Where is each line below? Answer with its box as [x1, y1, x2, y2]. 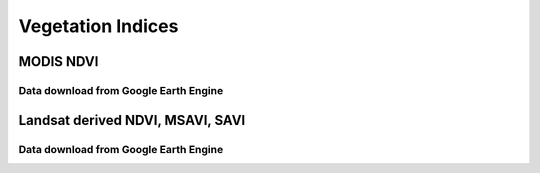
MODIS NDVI [18, 53, 99, 70]
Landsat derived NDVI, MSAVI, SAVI [18, 111, 246, 129]
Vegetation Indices [18, 15, 179, 37]
